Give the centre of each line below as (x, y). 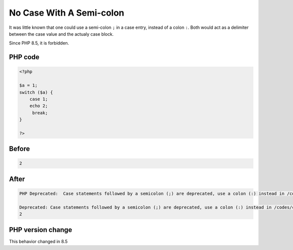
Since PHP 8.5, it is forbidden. (39, 43)
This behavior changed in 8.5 (38, 241)
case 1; (39, 99)
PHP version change (41, 230)
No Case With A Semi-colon (67, 13)
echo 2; (39, 106)
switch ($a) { (36, 92)
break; (40, 113)
